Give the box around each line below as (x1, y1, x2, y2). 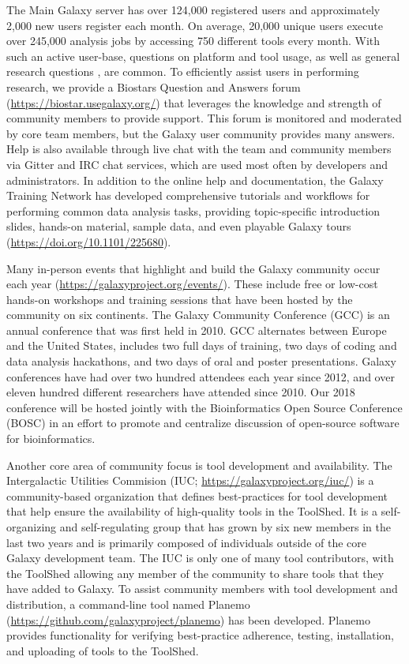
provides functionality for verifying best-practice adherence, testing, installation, (6, 627, 394, 643)
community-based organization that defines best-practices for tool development (6, 487, 388, 504)
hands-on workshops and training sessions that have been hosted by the (6, 291, 353, 307)
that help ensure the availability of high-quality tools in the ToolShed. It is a (6, 503, 378, 520)
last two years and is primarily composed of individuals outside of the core (6, 534, 367, 550)
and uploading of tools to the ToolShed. (6, 642, 199, 658)
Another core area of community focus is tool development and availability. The (6, 456, 392, 473)
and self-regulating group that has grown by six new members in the (59, 519, 392, 535)
